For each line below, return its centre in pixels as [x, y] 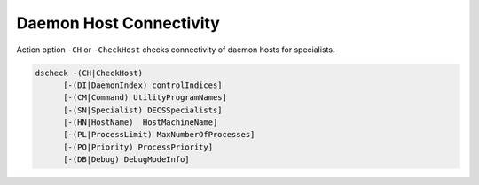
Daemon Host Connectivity [118, 23]
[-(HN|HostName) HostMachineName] [141, 123]
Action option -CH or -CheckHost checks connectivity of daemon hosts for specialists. [176, 50]
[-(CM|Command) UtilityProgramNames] [145, 98]
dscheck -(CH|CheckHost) [89, 73]
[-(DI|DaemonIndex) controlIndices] [143, 85]
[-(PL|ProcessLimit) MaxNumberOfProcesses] [159, 135]
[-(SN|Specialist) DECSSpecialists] [143, 110]
